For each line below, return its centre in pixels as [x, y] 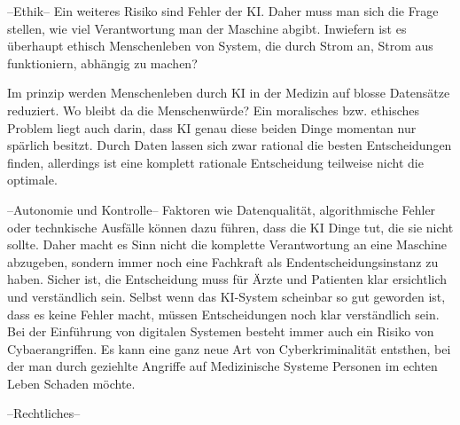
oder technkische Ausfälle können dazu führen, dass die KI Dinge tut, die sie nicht [230, 227]
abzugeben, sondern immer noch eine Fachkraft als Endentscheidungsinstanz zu [223, 261]
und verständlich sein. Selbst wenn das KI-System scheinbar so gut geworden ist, [226, 296]
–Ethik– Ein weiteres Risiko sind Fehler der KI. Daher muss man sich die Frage [223, 11]
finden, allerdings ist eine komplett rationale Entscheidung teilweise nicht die [215, 162]
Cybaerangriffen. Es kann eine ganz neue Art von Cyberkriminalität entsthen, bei [229, 348]
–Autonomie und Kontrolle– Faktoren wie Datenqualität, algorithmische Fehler [222, 209]
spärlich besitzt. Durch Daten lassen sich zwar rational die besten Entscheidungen [230, 145]
